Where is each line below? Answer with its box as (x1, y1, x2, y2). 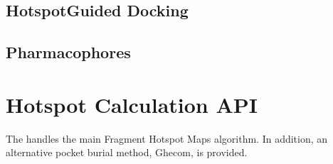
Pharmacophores (6, 41, 131, 63)
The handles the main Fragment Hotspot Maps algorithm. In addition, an (6, 131, 328, 146)
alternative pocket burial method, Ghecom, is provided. (6, 145, 248, 160)
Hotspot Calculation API (6, 89, 258, 119)
